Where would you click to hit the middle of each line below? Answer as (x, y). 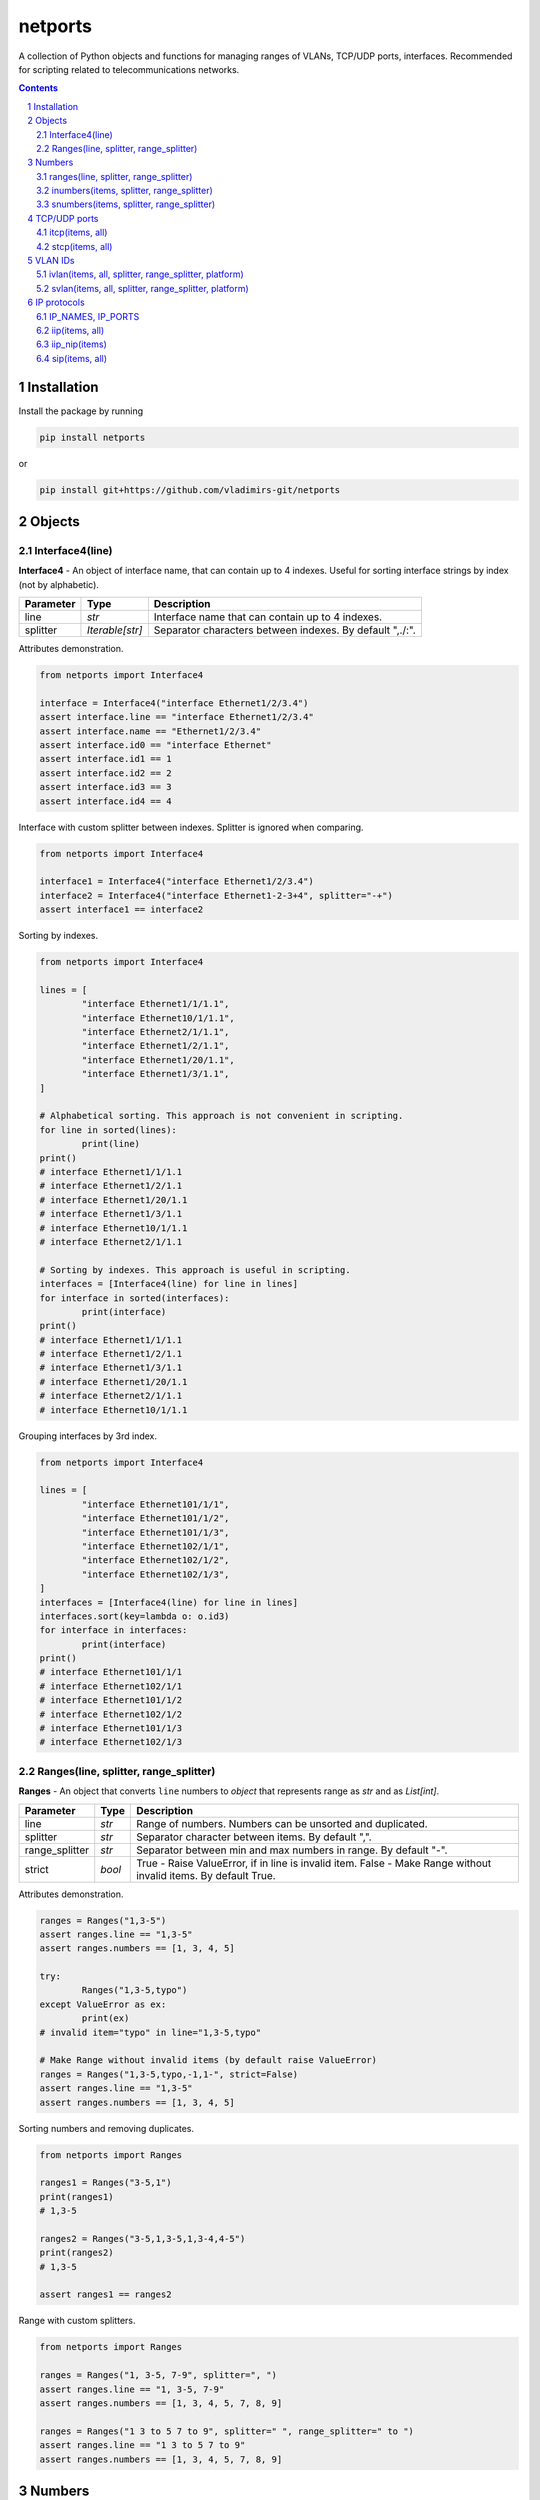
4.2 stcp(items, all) (74, 246)
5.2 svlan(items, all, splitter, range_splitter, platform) (142, 288)
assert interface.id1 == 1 (105, 759)
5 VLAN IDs (51, 261)
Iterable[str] (114, 630)
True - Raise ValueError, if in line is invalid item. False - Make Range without (314, 1863)
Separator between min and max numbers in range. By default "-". (292, 1850)
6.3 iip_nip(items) (71, 344)
